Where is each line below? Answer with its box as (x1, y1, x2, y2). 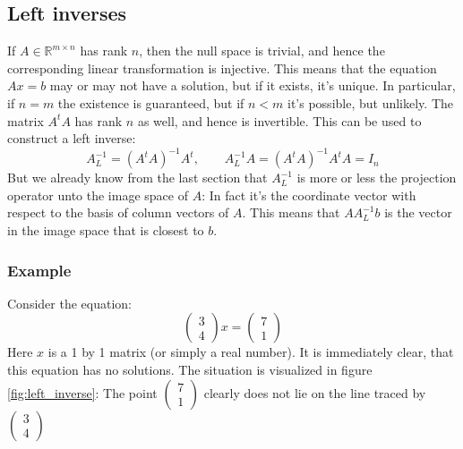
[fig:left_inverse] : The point (7, 383, 158, 402)
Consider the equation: (7, 293, 132, 312)
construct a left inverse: (7, 129, 136, 148)
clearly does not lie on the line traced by (203, 383, 426, 402)
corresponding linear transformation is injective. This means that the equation (7, 58, 437, 77)
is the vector (384, 203, 452, 222)
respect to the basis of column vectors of (7, 203, 229, 222)
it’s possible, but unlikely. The (287, 93, 454, 112)
